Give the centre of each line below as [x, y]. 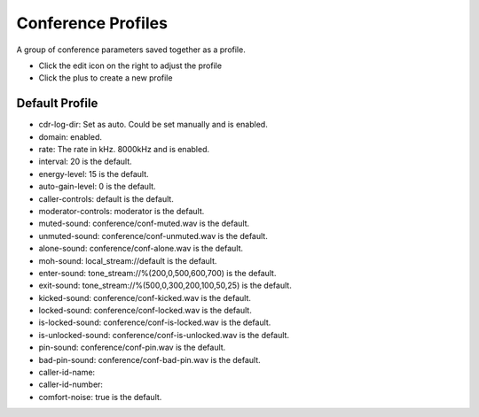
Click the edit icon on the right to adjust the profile [130, 66]
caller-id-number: [71, 384]
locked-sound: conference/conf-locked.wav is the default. [145, 311]
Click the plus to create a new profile [106, 78]
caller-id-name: [67, 373]
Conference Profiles [92, 23]
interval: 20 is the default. [85, 162]
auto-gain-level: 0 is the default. [97, 187]
